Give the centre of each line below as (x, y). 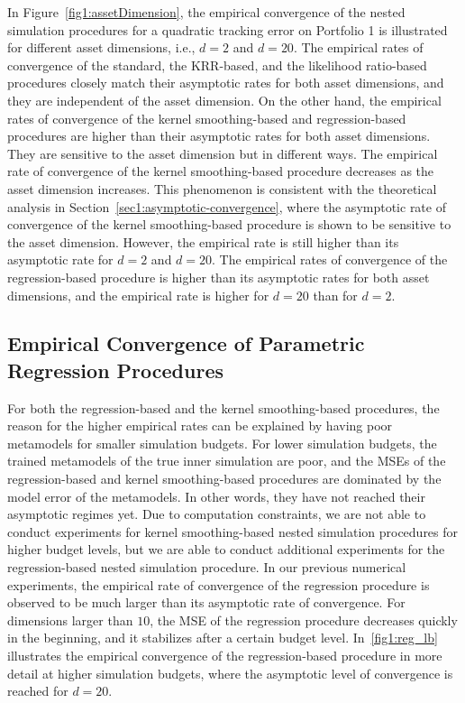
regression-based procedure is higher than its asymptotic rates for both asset (219, 277)
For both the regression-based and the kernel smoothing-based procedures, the (223, 407)
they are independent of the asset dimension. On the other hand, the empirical (224, 100)
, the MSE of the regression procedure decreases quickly (304, 620)
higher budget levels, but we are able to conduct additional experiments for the (226, 549)
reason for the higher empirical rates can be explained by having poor (200, 425)
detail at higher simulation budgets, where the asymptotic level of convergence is (230, 673)
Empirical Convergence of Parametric (186, 343)
